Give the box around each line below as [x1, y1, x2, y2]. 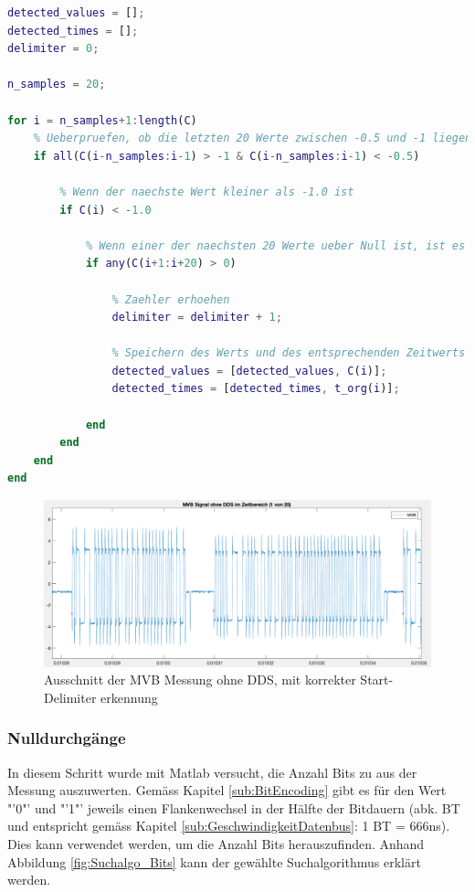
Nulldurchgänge [7, 727, 126, 749]
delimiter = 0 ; [7, 42, 100, 56]
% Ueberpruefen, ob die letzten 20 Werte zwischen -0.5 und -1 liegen [33, 132, 472, 145]
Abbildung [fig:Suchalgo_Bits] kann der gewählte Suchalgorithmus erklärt [7, 852, 421, 871]
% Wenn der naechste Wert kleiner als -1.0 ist [59, 185, 354, 198]
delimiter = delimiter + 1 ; [111, 311, 282, 324]
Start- [360, 670, 394, 689]
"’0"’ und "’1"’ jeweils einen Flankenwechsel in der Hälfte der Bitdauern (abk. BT [7, 798, 460, 817]
